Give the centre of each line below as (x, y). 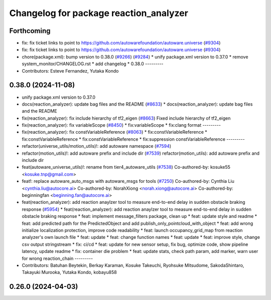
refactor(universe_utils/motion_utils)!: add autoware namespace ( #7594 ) (97, 146)
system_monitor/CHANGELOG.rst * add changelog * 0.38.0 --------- (93, 64)
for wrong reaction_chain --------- (57, 258)
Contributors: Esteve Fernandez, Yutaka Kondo (70, 71)
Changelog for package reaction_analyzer (99, 13)
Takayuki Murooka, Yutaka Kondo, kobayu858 (70, 272)
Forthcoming (30, 31)
